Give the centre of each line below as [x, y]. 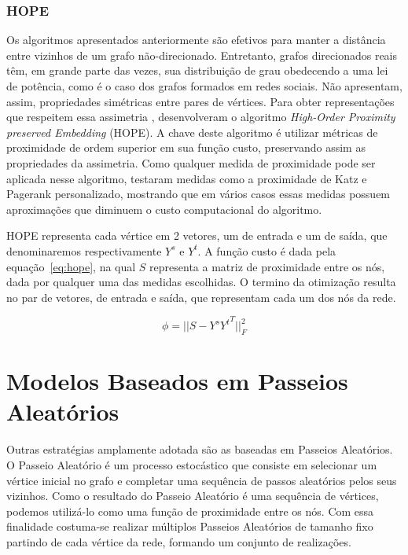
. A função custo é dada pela [267, 250]
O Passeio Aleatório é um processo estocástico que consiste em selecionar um [192, 465]
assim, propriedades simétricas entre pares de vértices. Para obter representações [200, 101]
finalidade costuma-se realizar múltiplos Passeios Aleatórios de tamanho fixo [190, 526]
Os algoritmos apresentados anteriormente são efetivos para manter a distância [196, 40]
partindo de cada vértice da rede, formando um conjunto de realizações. [179, 541]
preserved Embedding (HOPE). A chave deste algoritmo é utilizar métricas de [192, 132]
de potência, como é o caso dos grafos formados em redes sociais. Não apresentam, [204, 86]
